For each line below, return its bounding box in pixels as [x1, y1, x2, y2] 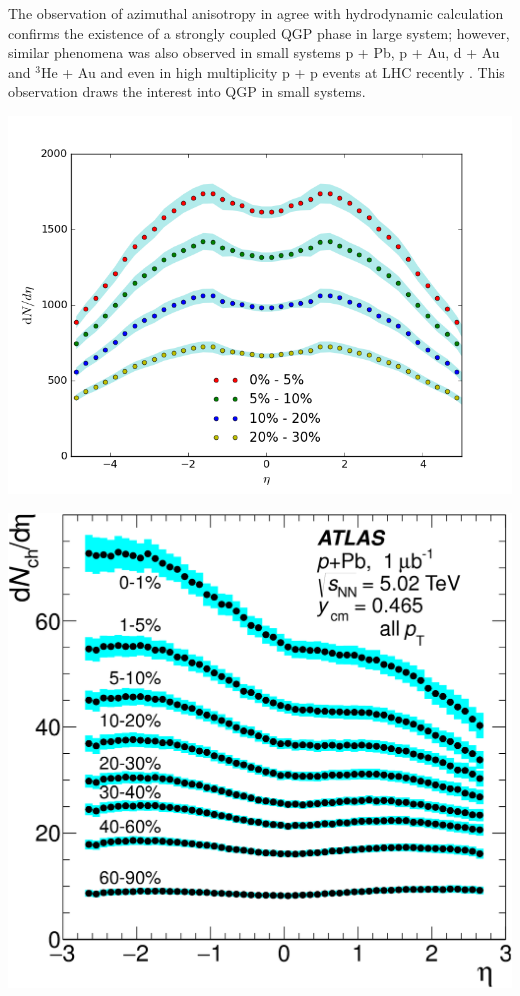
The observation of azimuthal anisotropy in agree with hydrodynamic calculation [8, 3, 504, 23]
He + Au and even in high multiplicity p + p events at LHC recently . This [40, 61, 505, 82]
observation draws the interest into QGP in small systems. [8, 81, 366, 102]
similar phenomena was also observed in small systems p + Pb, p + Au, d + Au [8, 42, 500, 63]
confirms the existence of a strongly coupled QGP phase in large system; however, [8, 22, 510, 43]
